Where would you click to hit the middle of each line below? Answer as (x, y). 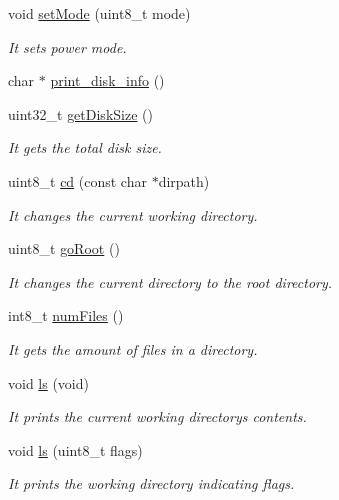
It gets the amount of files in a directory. (133, 348)
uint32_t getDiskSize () (80, 113)
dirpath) (184, 180)
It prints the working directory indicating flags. (151, 483)
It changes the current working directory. (133, 214)
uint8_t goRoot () (64, 248)
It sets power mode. (67, 46)
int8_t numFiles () (66, 315)
